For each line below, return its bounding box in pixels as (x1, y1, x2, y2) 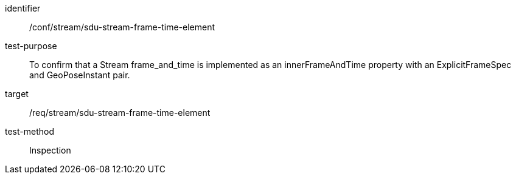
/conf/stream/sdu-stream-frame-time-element (29, 22, 215, 32)
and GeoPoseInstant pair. (29, 70, 130, 80)
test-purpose (5, 41, 57, 51)
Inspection (29, 145, 71, 155)
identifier (5, 3, 41, 13)
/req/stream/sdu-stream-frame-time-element (29, 107, 211, 118)
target (5, 89, 29, 99)
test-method (5, 126, 54, 137)
